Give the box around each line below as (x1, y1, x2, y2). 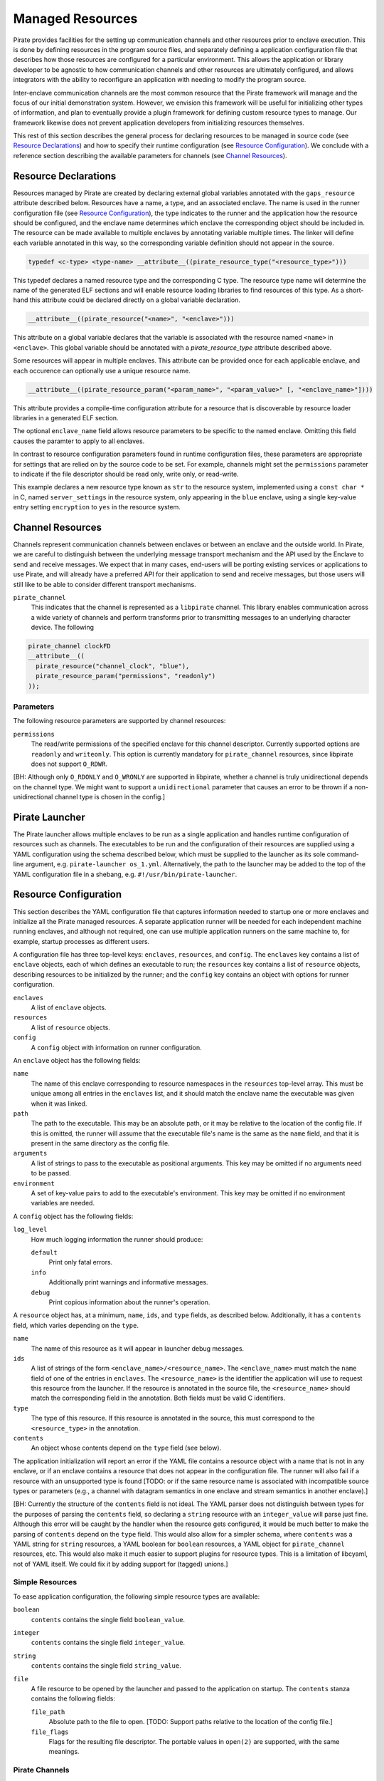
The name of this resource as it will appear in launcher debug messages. (31, 1344, 245, 1353)
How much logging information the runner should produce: (31, 1235, 203, 1243)
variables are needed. (31, 1199, 95, 1208)
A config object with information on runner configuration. (31, 1043, 202, 1052)
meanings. (48, 1748, 80, 1756)
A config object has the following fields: (13, 1212, 134, 1220)
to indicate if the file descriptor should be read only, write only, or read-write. (13, 469, 239, 478)
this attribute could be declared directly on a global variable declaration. (29, 296, 241, 304)
